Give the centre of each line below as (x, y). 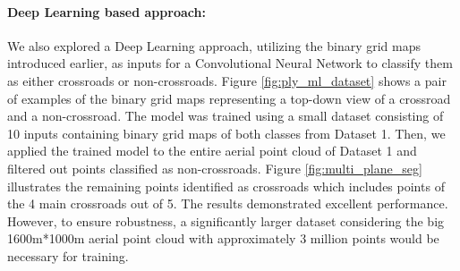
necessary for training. (68, 255)
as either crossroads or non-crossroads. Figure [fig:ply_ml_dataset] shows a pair (227, 80)
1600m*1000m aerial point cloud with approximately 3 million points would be (223, 238)
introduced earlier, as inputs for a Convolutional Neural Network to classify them (230, 63)
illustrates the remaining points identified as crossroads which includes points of (226, 186)
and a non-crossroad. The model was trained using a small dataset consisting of (226, 116)
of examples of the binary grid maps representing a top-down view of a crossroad (229, 98)
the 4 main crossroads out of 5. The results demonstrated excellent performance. (228, 203)
